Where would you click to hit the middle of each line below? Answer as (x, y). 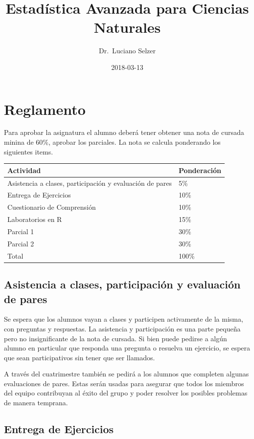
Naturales (127, 27)
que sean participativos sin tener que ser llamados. (80, 357)
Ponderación (200, 170)
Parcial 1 (21, 231)
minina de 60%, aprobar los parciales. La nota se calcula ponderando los (112, 142)
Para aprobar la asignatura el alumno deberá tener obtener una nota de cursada (124, 132)
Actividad (24, 170)
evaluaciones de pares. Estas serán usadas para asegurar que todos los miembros (124, 383)
